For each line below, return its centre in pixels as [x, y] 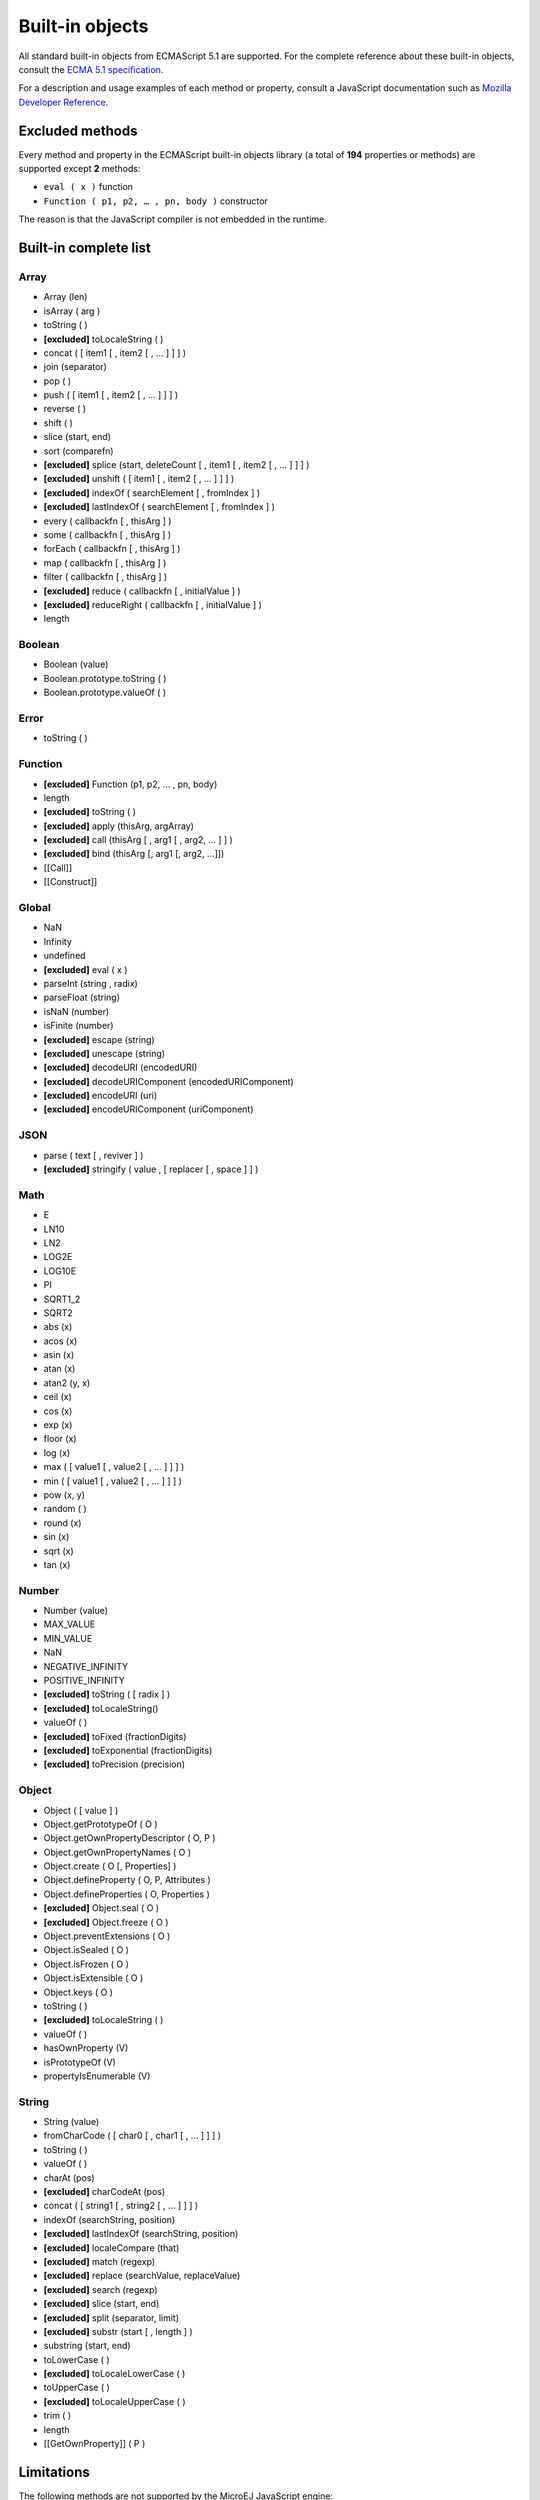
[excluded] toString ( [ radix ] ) [107, 1694]
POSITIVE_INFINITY [84, 1681]
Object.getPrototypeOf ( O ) [101, 1824]
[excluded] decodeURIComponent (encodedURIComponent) [168, 1081]
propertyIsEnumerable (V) [97, 2076]
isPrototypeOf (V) [80, 2062]
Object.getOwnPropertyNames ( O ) [117, 1852]
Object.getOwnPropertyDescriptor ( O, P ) [129, 1838]
